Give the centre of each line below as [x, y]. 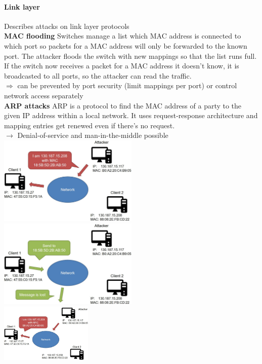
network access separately [44, 95]
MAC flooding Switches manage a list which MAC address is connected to [123, 36]
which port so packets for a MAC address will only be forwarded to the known [126, 45]
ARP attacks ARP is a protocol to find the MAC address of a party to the [123, 105]
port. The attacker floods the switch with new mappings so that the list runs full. [130, 56]
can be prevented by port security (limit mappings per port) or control [127, 85]
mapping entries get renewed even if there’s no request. [90, 125]
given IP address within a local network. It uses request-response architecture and [131, 115]
